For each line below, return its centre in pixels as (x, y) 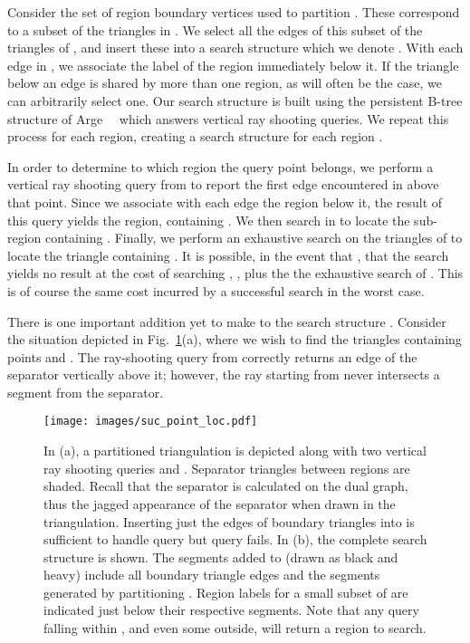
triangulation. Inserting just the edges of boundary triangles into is (229, 521)
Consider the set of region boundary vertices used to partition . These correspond (234, 12)
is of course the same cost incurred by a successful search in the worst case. (216, 290)
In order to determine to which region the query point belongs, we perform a (221, 166)
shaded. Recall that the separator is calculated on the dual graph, (226, 486)
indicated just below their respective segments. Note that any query (231, 610)
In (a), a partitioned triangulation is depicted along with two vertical (235, 451)
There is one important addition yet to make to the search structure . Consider (227, 321)
